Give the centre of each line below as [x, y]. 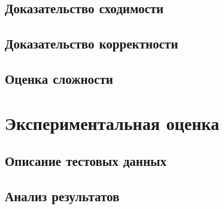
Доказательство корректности [92, 43]
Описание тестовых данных [86, 161]
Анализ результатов [62, 196]
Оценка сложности [59, 78]
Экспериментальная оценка [112, 122]
